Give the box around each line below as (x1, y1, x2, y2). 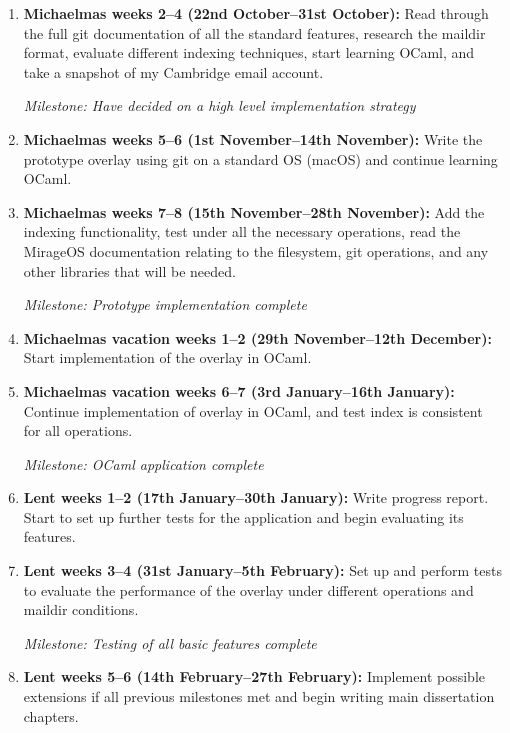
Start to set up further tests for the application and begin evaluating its (23, 506, 464, 527)
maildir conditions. (23, 599, 139, 620)
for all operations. (23, 420, 133, 441)
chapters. (23, 705, 79, 726)
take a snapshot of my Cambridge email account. (23, 61, 324, 82)
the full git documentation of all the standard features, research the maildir (23, 22, 486, 43)
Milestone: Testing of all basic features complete (23, 632, 317, 653)
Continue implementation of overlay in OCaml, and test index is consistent (23, 400, 483, 421)
